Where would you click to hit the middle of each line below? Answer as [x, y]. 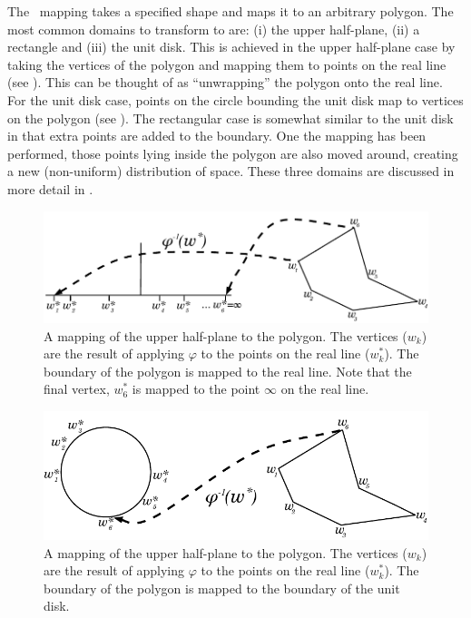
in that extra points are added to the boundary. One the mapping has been [217, 136]
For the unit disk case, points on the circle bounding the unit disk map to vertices [235, 99]
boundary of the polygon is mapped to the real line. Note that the [228, 371]
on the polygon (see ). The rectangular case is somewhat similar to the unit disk [231, 118]
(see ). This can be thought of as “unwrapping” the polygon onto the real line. [225, 82]
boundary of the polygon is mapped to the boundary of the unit [222, 588]
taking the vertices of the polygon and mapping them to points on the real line [227, 64]
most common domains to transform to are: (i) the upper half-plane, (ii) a [214, 29]
